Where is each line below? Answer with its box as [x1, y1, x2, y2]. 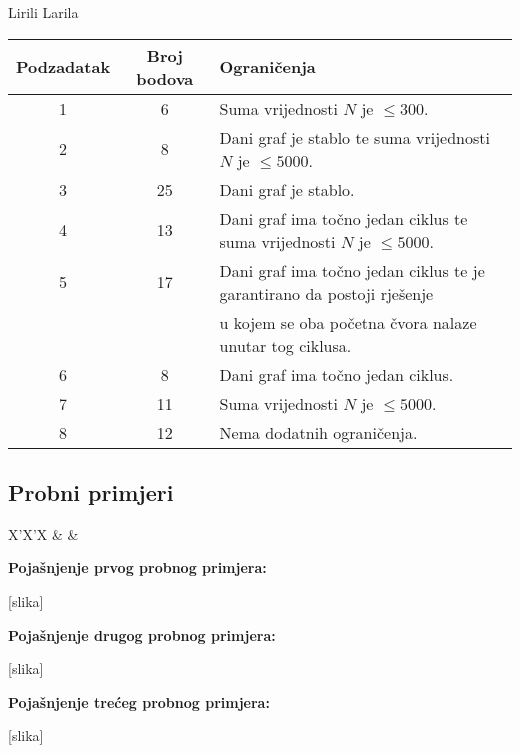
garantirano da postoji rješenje [219, 281, 434, 305]
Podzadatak [16, 55, 111, 79]
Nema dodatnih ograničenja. [219, 420, 418, 444]
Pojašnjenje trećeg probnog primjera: [8, 691, 270, 712]
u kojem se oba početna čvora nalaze [219, 310, 477, 334]
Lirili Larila [8, 2, 79, 22]
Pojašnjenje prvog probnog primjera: [8, 557, 267, 578]
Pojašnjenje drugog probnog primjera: [8, 624, 276, 645]
